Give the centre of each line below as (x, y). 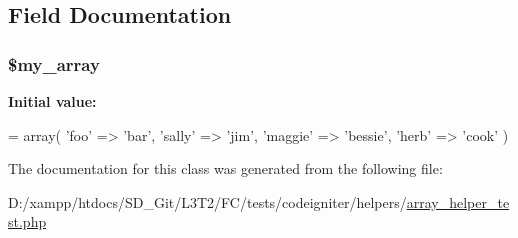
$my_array (54, 63)
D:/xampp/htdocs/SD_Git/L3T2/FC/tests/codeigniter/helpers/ (207, 201)
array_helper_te (458, 201)
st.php (27, 221)
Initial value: (52, 101)
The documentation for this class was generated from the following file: (225, 168)
